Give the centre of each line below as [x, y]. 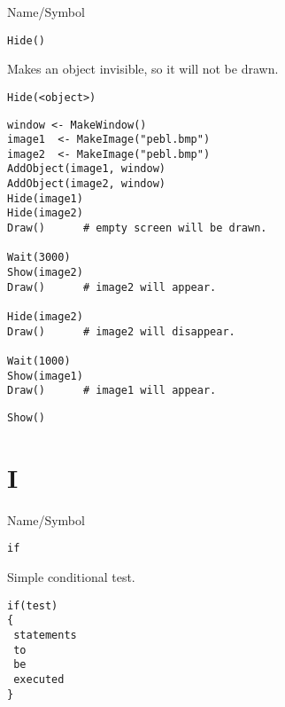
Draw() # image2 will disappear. [121, 331]
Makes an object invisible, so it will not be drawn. [143, 69]
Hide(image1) [45, 198]
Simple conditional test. [71, 577]
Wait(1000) [39, 361]
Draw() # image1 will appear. [112, 391]
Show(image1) [45, 376]
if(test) [33, 605]
